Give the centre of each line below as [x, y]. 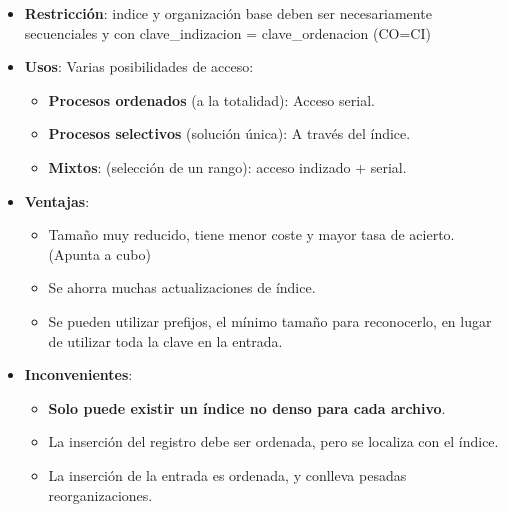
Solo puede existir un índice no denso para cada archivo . [247, 407]
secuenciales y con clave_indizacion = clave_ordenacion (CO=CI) [227, 32]
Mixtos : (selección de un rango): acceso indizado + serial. [227, 166]
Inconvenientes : [78, 374]
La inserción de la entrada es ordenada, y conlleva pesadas [227, 474]
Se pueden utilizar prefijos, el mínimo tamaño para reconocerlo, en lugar [270, 320]
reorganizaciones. [100, 494]
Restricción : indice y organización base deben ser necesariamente [228, 13]
